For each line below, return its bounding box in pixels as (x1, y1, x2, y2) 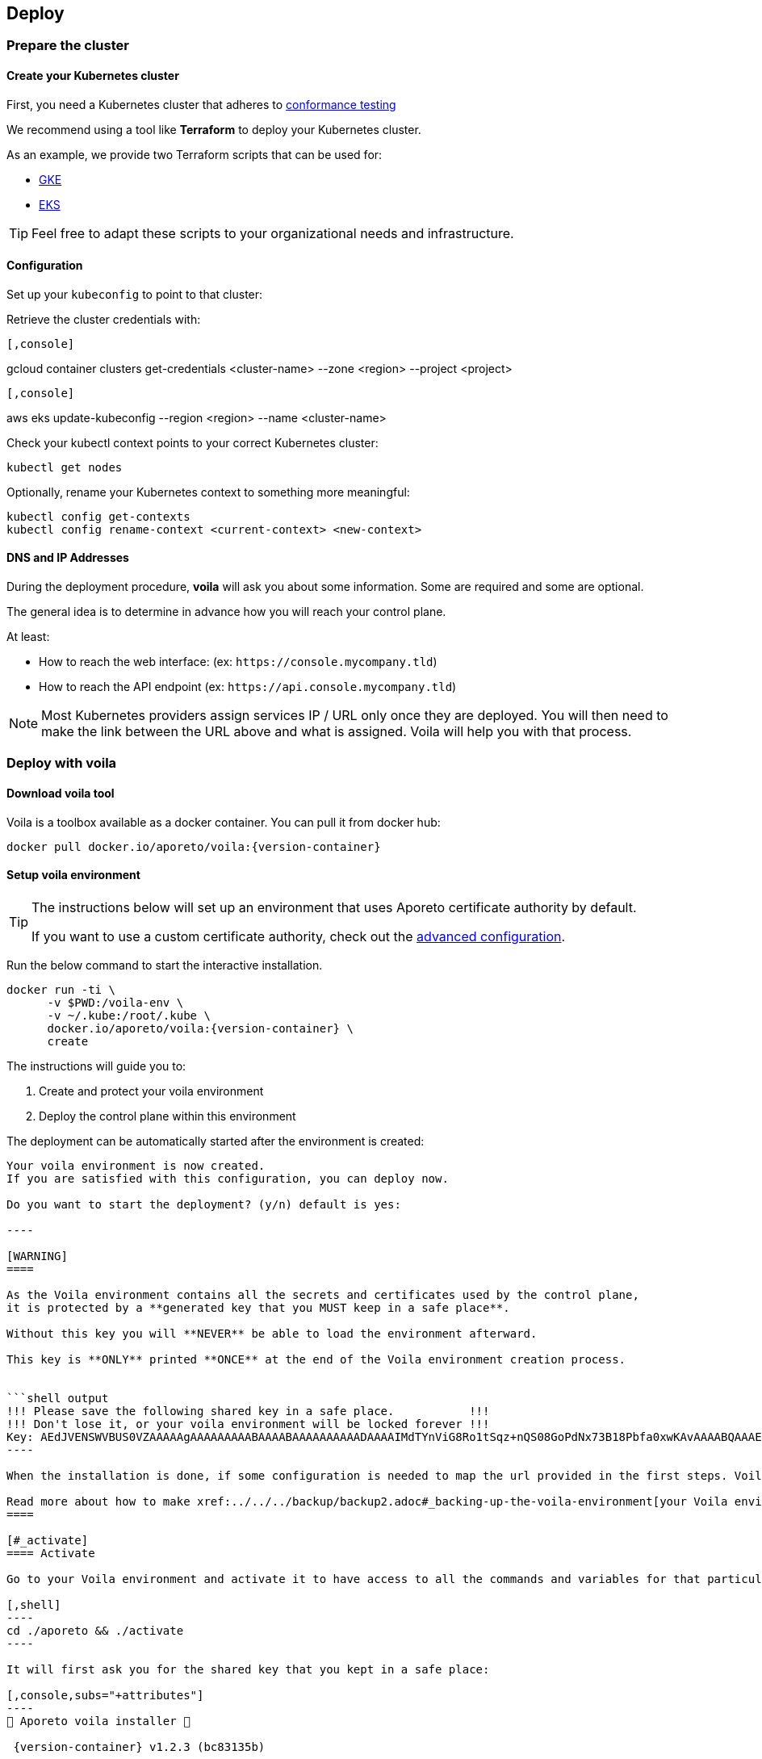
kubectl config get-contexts (6, 509, 190, 523)
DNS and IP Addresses (6, 551, 129, 565)
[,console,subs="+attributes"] (6, 1688, 204, 1702)
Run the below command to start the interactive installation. (6, 957, 323, 972)
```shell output (6, 1391, 109, 1405)
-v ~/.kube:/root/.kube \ (47, 1008, 211, 1022)
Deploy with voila (6, 755, 117, 772)
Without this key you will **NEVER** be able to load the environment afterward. (6, 1326, 538, 1340)
